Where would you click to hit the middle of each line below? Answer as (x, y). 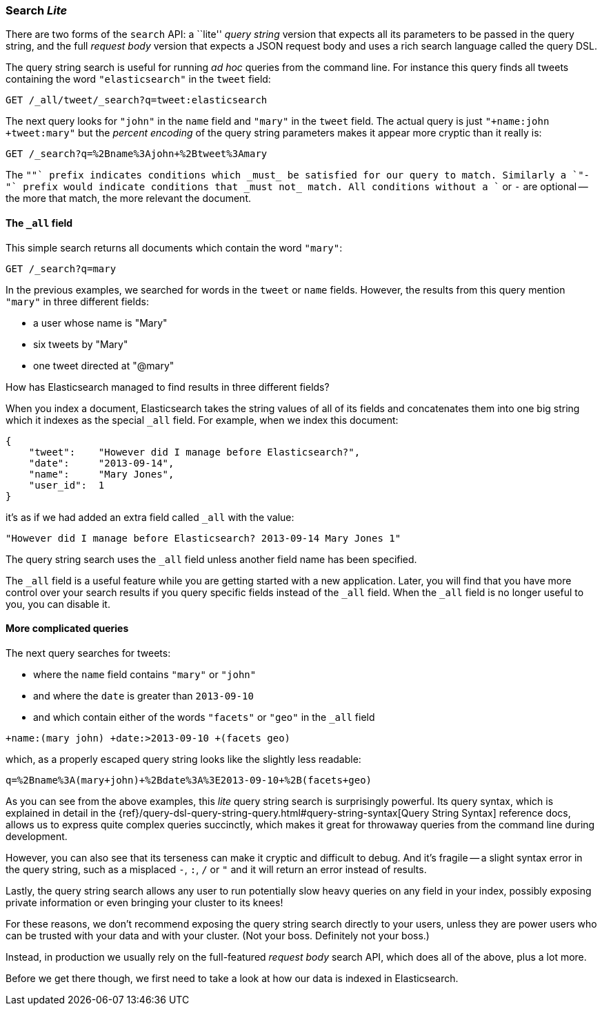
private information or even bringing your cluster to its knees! (144, 902)
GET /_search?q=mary (61, 268)
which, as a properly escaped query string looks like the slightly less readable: (183, 759)
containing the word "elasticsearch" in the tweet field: (138, 79)
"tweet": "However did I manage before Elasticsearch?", (194, 452)
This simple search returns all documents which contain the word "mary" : (174, 247)
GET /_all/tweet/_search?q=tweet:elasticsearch (137, 100)
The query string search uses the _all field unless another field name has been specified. (211, 559)
